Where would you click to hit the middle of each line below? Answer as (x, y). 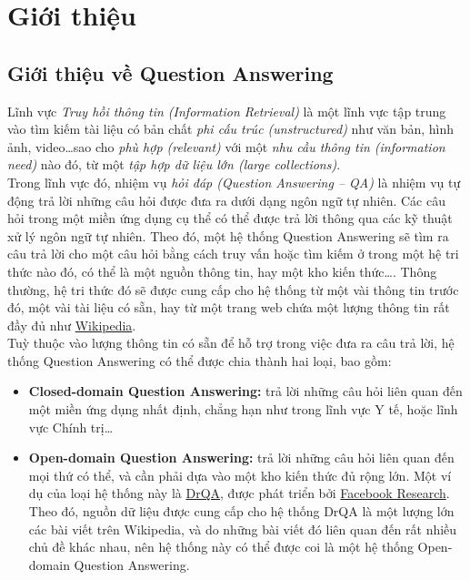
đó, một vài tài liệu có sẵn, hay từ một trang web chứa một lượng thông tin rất (229, 307)
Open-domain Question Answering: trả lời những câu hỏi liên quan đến (241, 458)
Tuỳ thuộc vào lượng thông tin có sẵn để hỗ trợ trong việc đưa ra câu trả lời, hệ (231, 343)
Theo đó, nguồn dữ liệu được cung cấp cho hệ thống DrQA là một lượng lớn (241, 511)
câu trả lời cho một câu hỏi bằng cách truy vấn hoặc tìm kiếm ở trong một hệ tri (233, 254)
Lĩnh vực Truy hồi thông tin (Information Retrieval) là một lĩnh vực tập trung (227, 111)
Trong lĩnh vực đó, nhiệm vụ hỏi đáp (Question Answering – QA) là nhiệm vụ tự (234, 182)
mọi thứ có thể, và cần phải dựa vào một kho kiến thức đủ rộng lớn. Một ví (240, 475)
